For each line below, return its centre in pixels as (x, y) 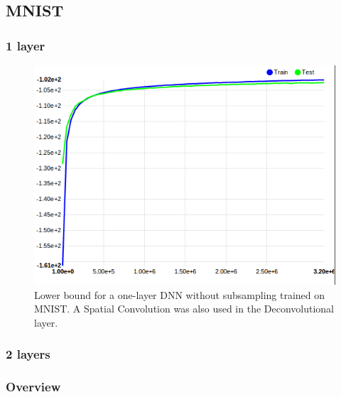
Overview (33, 387)
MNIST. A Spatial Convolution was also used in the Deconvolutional (184, 309)
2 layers (28, 354)
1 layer (26, 45)
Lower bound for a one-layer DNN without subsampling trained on (180, 294)
